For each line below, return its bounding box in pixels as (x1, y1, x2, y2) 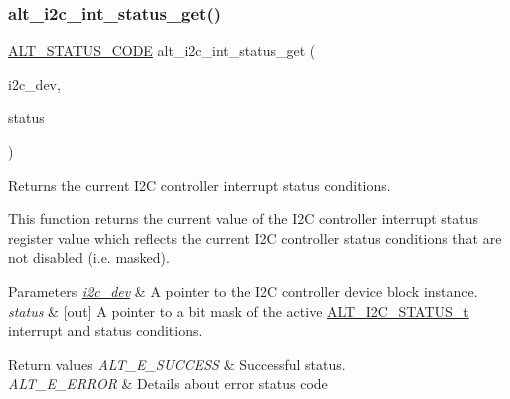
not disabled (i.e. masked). (8, 247, 170, 268)
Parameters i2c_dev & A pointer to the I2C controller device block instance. (8, 280, 478, 301)
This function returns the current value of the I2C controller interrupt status (8, 208, 479, 229)
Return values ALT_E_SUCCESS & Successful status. (8, 353, 346, 374)
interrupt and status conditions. (8, 320, 203, 341)
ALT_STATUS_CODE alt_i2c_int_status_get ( (8, 40, 316, 61)
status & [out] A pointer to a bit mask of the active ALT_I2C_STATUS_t (8, 300, 469, 321)
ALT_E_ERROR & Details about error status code (8, 373, 328, 394)
